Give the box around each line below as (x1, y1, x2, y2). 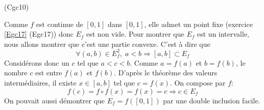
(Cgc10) (4, 2, 29, 12)
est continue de (36, 18, 83, 29)
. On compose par (170, 77, 226, 88)
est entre (35, 67, 62, 78)
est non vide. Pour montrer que (86, 29, 184, 39)
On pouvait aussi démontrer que (4, 95, 105, 105)
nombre (4, 67, 28, 78)
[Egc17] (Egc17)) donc (4, 29, 74, 39)
